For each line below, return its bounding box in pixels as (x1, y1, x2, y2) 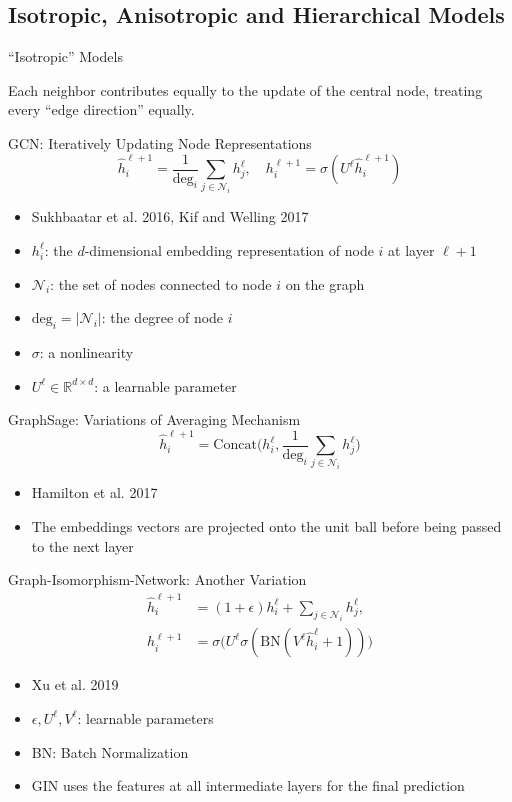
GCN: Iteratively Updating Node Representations (8, 132, 312, 153)
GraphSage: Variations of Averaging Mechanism (8, 409, 301, 430)
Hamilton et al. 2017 (31, 482, 158, 503)
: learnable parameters (77, 707, 214, 728)
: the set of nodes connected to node (50, 273, 272, 294)
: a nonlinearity (39, 341, 134, 362)
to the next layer (31, 535, 134, 556)
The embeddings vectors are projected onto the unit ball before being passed (31, 516, 502, 537)
